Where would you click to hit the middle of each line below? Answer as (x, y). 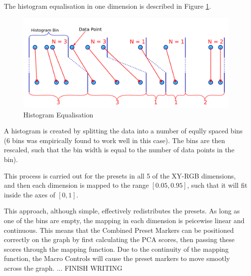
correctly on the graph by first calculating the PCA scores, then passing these (119, 239)
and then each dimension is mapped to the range (76, 185)
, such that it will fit (217, 185)
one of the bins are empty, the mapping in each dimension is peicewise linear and (124, 220)
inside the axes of (30, 194)
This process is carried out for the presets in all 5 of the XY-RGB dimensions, (120, 175)
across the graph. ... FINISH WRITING (63, 268)
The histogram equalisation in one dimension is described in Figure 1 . (108, 6)
